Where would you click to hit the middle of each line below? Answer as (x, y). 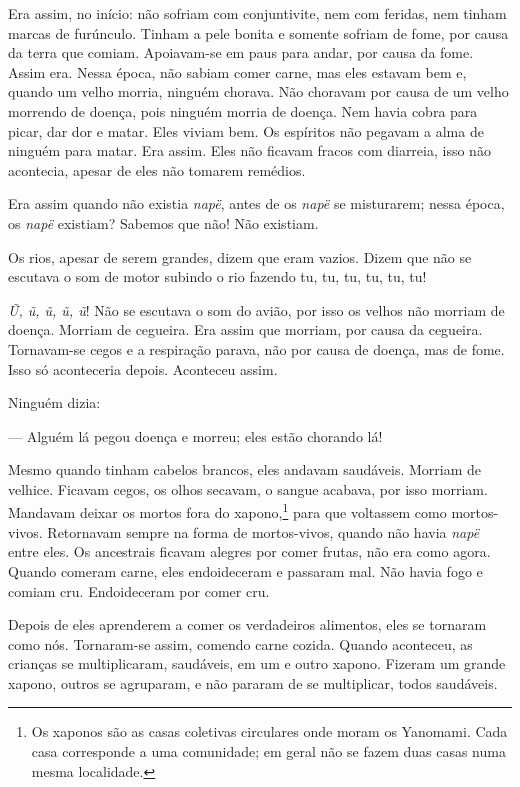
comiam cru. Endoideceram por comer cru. (139, 590)
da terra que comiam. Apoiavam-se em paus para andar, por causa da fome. (241, 52)
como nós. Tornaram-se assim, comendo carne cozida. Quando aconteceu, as (240, 643)
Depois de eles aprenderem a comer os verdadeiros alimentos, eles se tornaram (247, 624)
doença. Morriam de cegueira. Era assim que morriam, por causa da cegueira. (245, 329)
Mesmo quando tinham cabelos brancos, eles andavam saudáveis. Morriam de (245, 469)
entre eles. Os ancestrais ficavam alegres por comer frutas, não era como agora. (249, 551)
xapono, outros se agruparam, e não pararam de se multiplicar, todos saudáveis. (253, 682)
